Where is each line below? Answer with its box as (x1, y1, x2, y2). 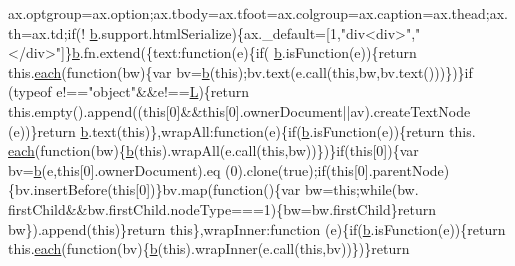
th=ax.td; (8, 22, 68, 43)
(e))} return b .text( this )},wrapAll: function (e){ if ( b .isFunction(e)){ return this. (8, 120, 476, 141)
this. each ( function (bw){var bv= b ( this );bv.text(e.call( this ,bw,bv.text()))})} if (8, 61, 473, 82)
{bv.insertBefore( (8, 179, 113, 200)
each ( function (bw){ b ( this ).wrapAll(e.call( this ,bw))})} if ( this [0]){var (8, 140, 419, 161)
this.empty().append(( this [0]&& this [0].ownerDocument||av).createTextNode (8, 100, 471, 121)
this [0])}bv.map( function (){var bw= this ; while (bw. (112, 179, 419, 200)
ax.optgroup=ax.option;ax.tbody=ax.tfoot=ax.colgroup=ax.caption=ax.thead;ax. (8, 3, 508, 23)
